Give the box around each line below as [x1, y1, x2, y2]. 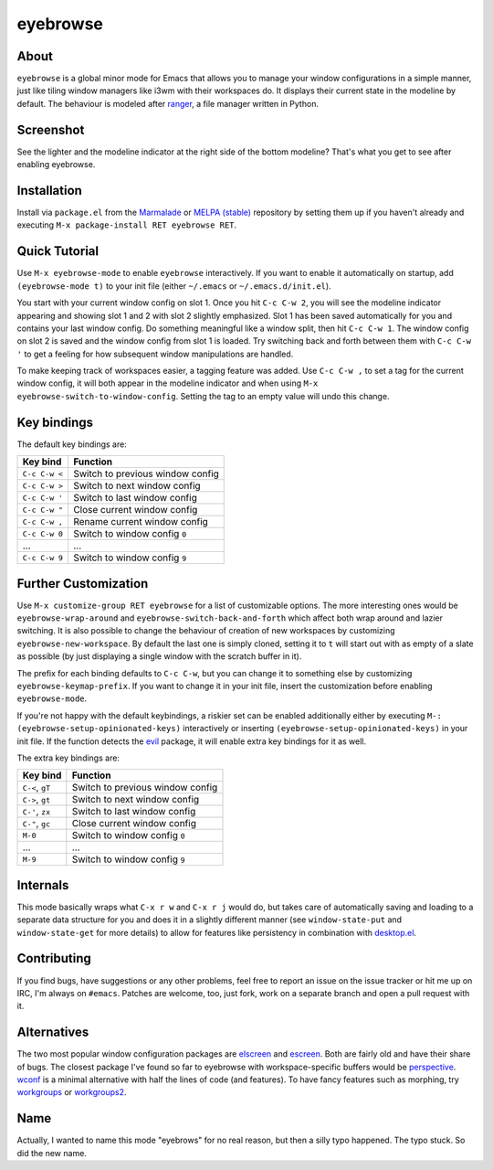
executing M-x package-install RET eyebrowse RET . [16, 219, 237, 230]
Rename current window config [73, 516, 209, 528]
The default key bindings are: [16, 439, 127, 450]
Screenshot [16, 122, 85, 137]
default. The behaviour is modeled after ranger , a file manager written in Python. [16, 98, 320, 109]
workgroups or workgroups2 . [16, 1087, 127, 1098]
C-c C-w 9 [22, 553, 64, 562]
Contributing [16, 951, 91, 966]
